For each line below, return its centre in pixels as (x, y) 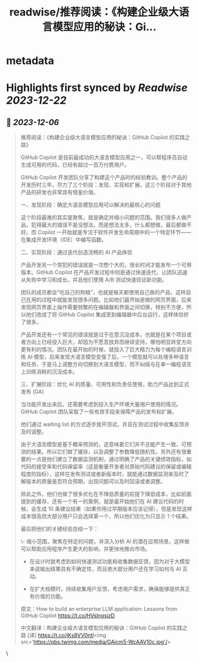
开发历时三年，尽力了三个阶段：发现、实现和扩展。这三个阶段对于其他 (106, 185)
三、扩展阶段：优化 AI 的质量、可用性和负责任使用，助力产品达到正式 (105, 384)
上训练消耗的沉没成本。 (49, 372)
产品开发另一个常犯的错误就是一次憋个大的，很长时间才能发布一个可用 (106, 265)
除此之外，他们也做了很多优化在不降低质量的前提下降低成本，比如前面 (106, 494)
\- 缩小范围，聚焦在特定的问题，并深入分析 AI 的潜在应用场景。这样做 (105, 542)
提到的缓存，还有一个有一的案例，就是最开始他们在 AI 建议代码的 (100, 501)
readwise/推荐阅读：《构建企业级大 (94, 12)
